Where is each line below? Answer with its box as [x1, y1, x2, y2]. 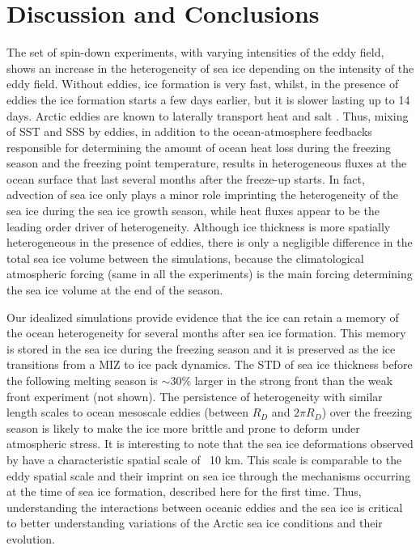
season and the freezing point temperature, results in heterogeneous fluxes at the [6, 154, 407, 171]
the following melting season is [6, 372, 158, 388]
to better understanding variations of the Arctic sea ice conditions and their [6, 514, 383, 531]
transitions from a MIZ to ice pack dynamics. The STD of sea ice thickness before [6, 356, 413, 373]
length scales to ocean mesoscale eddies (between [6, 404, 248, 421]
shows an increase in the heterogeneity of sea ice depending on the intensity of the [6, 59, 414, 76]
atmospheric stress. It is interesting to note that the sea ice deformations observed [6, 435, 414, 452]
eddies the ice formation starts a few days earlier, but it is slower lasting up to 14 [6, 91, 410, 108]
